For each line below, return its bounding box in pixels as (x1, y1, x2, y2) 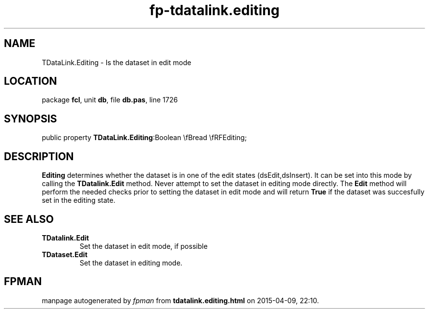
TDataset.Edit (42, 250, 88, 259)
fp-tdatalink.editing (149, 2, 280, 19)
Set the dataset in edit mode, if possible (79, 241, 208, 250)
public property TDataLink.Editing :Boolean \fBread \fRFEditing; (42, 133, 247, 142)
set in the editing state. (42, 196, 116, 205)
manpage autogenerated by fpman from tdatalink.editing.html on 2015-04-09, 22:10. (42, 296, 319, 305)
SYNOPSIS (4, 112, 57, 125)
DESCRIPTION (4, 150, 74, 163)
